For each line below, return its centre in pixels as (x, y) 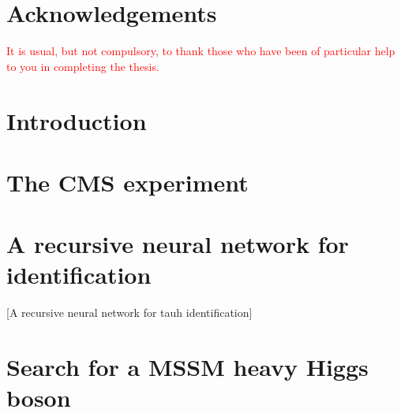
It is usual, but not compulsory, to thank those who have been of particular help (201, 51)
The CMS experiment (127, 182)
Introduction (77, 120)
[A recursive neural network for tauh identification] (129, 313)
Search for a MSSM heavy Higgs (187, 367)
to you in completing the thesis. (83, 66)
